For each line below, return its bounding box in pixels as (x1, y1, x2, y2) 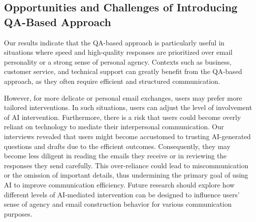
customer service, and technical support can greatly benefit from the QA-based (4, 66, 242, 76)
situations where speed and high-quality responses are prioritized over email (4, 47, 233, 57)
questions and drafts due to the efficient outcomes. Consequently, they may (4, 141, 231, 151)
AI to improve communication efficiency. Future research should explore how (4, 179, 235, 189)
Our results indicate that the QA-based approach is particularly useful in (4, 37, 224, 47)
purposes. (4, 208, 32, 219)
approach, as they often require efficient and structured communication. (4, 75, 221, 86)
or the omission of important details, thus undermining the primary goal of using (4, 170, 249, 180)
